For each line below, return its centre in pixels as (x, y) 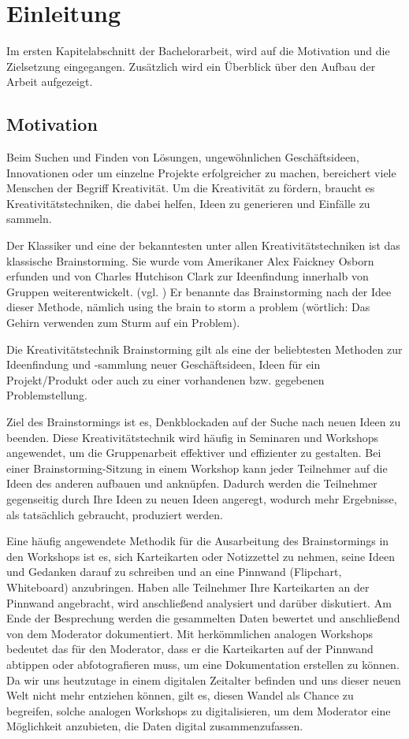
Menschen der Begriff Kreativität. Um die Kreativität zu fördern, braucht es (191, 188)
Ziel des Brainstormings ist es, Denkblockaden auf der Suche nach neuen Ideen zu (204, 422)
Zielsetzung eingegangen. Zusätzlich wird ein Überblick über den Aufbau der (191, 66)
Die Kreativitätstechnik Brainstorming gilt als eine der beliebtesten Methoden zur (204, 349)
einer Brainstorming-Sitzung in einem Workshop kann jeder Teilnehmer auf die (197, 468)
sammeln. (29, 219)
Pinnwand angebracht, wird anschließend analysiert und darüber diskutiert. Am (199, 602)
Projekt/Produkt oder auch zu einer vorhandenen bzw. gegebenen (165, 379)
